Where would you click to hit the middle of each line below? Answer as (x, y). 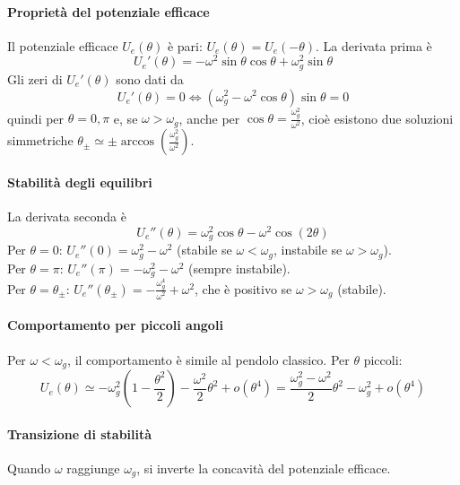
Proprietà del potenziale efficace (108, 11)
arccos (138, 142)
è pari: (185, 45)
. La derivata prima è (374, 45)
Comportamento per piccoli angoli (115, 325)
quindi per (36, 118)
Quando (29, 468)
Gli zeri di (35, 78)
